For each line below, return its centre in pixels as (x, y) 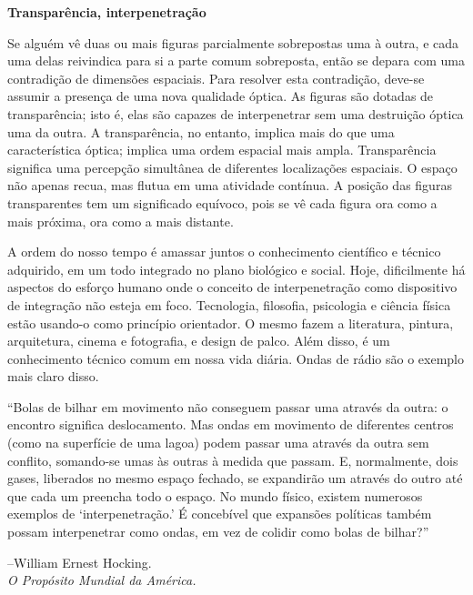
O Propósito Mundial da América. (102, 580)
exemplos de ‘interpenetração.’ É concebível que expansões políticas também (220, 514)
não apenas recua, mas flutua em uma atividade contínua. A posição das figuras (230, 185)
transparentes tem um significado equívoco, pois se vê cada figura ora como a (222, 202)
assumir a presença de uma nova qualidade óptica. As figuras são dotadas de (221, 96)
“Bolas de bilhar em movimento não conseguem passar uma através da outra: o (228, 406)
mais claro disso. (53, 376)
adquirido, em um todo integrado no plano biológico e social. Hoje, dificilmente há (236, 269)
